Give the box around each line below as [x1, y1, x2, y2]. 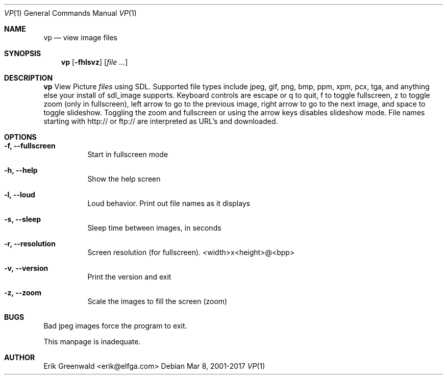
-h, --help [4, 166, 38, 174]
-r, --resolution [4, 239, 56, 248]
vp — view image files [43, 33, 117, 42]
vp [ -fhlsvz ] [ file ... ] [61, 58, 128, 66]
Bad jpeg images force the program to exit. [43, 321, 187, 330]
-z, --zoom [4, 288, 41, 297]
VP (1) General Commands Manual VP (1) [4, 9, 137, 17]
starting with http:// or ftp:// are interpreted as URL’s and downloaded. [43, 117, 278, 125]
